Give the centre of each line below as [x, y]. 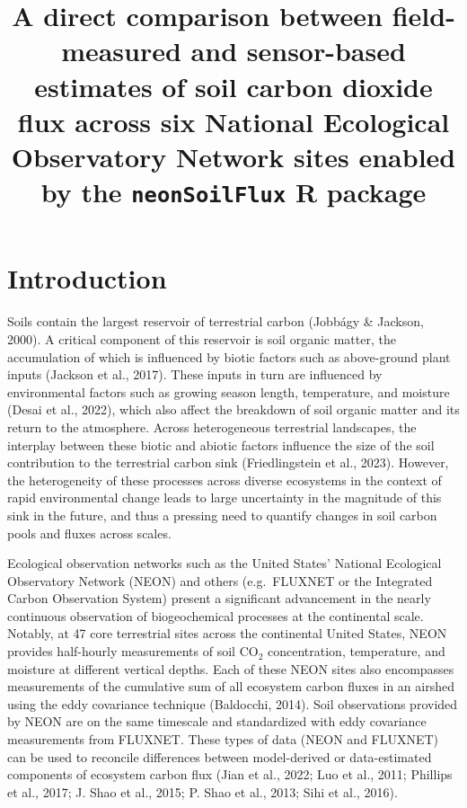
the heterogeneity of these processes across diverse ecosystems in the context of [225, 479]
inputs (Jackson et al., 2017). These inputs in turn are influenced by [195, 374]
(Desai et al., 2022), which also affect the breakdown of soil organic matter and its [233, 409]
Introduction [87, 278]
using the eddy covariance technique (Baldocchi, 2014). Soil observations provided [233, 703]
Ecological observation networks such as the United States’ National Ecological [225, 563]
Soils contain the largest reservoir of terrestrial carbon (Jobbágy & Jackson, [216, 321]
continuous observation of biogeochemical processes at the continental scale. [216, 615]
